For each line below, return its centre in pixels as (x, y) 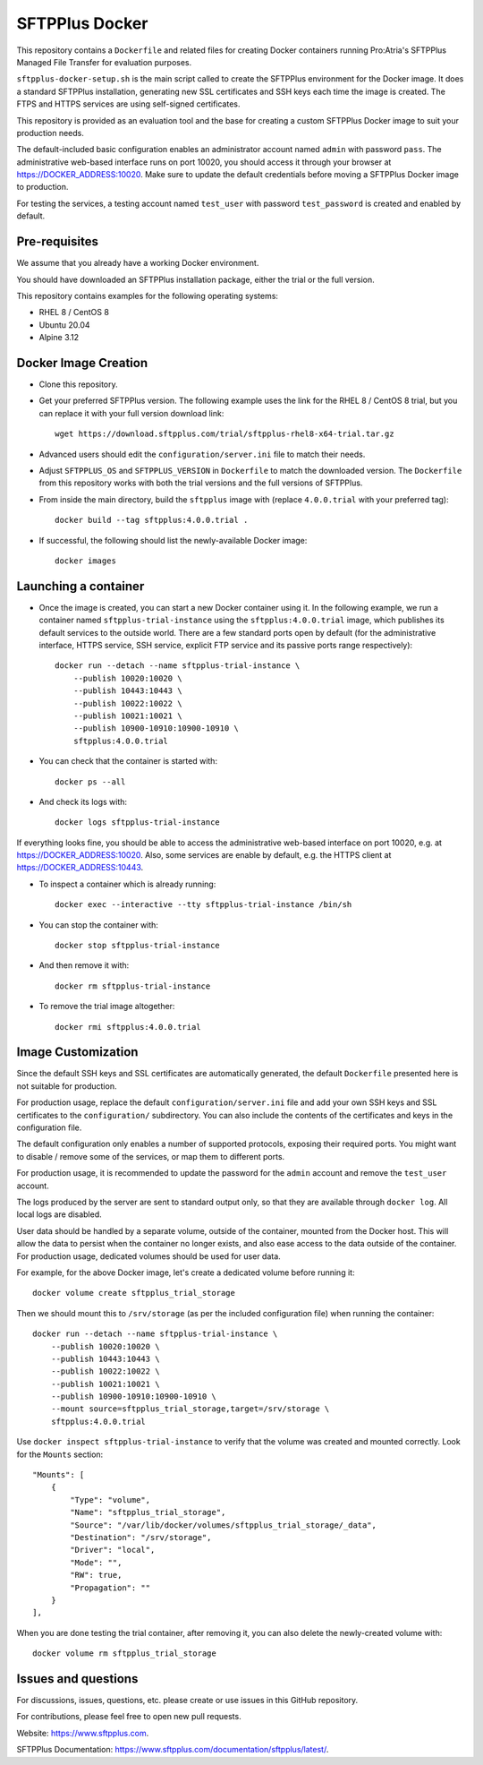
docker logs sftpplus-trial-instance (138, 823)
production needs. (51, 133)
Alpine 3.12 (59, 338)
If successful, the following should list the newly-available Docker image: (173, 540)
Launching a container (80, 586)
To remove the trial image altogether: (107, 1007)
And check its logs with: (83, 801)
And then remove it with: (84, 965)
